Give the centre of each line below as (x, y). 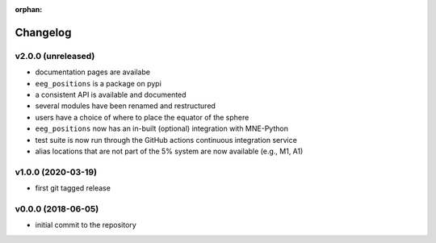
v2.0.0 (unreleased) (55, 56)
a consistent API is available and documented (111, 94)
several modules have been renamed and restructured (125, 106)
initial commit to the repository (86, 225)
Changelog (43, 32)
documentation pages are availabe (93, 72)
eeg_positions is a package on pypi (98, 83)
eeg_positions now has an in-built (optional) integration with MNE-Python (161, 128)
